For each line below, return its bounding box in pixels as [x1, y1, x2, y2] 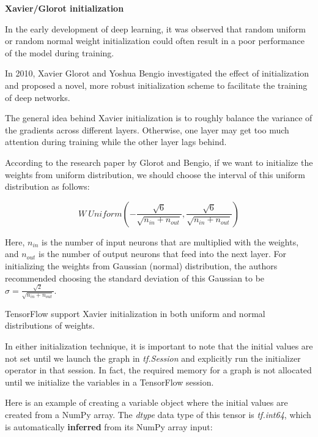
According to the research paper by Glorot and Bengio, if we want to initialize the [5, 155, 313, 168]
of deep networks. [5, 91, 70, 103]
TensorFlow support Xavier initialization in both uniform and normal [5, 307, 265, 319]
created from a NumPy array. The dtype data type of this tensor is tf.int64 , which [5, 408, 311, 420]
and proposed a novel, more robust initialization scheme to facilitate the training [5, 78, 308, 91]
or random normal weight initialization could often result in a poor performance [5, 34, 305, 47]
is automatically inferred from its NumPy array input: [5, 420, 213, 433]
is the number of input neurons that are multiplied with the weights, [42, 235, 299, 248]
